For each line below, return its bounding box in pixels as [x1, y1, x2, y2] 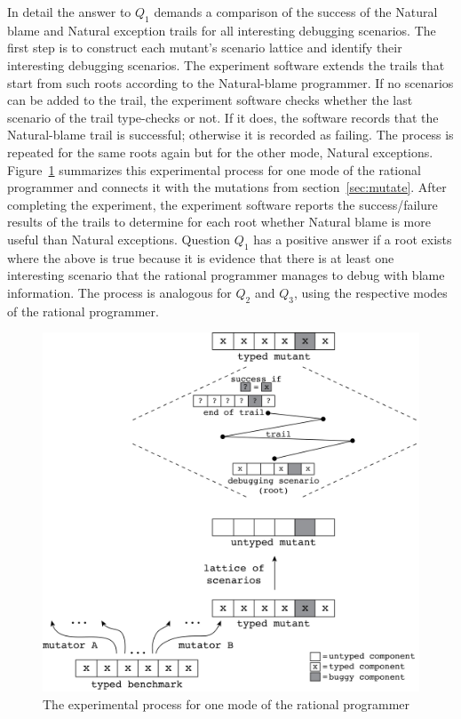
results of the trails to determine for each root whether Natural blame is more [7, 212, 431, 231]
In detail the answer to [7, 3, 131, 20]
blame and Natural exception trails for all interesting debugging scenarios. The [7, 20, 436, 39]
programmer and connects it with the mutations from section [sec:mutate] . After [7, 178, 447, 196]
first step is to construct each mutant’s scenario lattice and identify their [7, 38, 402, 57]
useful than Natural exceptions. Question [7, 229, 231, 248]
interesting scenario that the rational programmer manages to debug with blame [7, 266, 445, 284]
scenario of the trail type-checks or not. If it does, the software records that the [7, 108, 439, 126]
